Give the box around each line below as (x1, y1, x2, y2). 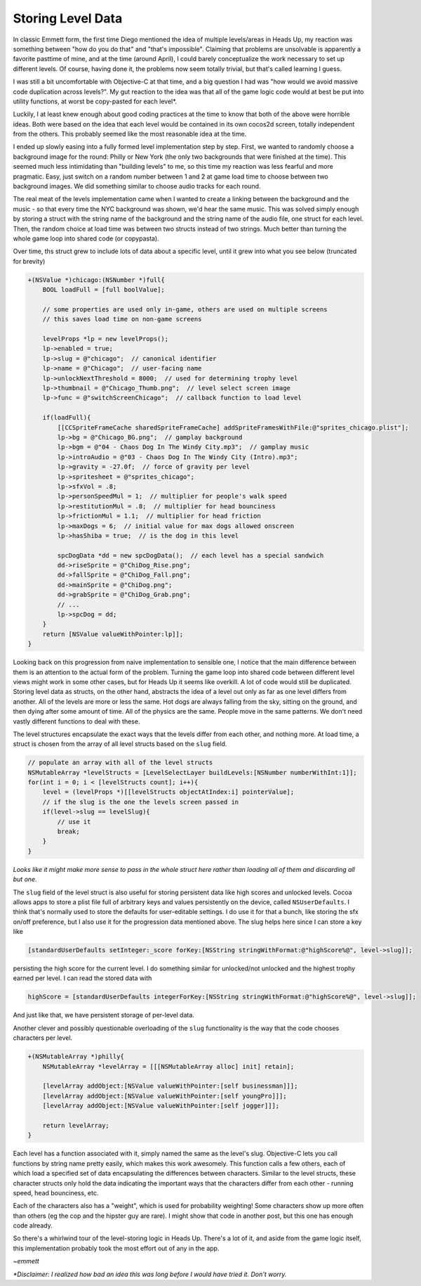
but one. (13, 875, 38, 884)
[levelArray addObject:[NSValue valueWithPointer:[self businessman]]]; (42, 1082, 298, 1090)
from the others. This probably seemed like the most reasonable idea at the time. (13, 130, 247, 139)
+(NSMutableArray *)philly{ (27, 1053, 124, 1061)
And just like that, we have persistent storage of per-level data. (13, 1011, 194, 1020)
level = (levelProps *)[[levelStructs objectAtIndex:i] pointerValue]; (42, 788, 295, 796)
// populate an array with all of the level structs (27, 759, 213, 766)
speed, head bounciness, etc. (13, 1188, 99, 1197)
